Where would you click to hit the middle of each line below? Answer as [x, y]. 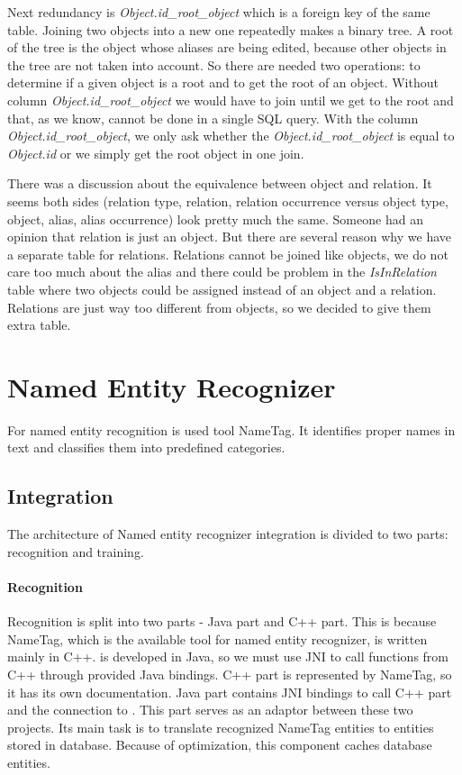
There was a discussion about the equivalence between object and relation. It [220, 183]
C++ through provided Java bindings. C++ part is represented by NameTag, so [230, 674]
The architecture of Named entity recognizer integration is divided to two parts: [228, 534]
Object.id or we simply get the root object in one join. [156, 153]
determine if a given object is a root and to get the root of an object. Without [223, 82]
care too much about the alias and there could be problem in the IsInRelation [222, 272]
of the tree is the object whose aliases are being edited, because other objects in [227, 47]
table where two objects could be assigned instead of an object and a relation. [222, 289]
